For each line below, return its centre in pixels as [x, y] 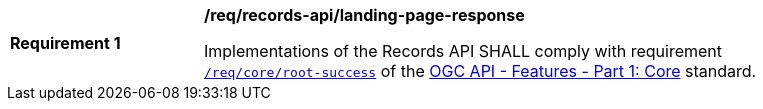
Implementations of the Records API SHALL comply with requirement [463, 51]
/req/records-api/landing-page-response [364, 15]
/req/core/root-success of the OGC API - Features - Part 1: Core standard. [480, 71]
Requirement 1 [65, 43]
